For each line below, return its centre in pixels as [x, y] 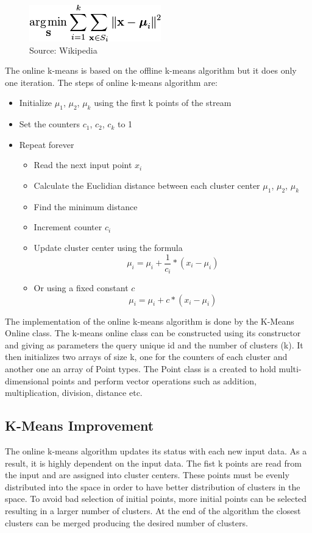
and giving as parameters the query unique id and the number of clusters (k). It [154, 344]
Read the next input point [83, 165]
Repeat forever [47, 144]
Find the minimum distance [86, 206]
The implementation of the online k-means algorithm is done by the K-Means [150, 321]
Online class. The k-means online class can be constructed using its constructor [153, 333]
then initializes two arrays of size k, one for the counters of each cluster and [146, 357]
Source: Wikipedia [63, 50]
